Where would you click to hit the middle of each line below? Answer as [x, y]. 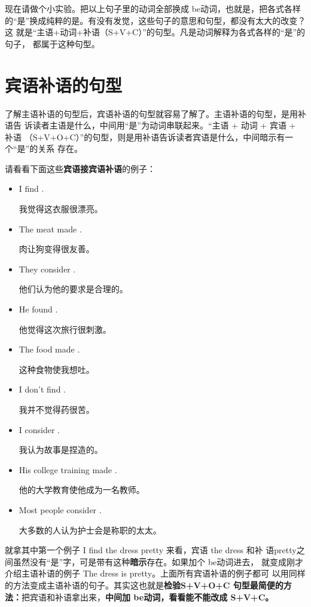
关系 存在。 [60, 148]
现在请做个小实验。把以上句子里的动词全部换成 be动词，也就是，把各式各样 [153, 8]
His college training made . [68, 469]
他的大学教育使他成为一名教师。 [82, 490]
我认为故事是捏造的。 [61, 450]
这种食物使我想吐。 [57, 369]
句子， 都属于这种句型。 [52, 43]
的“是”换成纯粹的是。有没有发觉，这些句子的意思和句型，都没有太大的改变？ [155, 20]
